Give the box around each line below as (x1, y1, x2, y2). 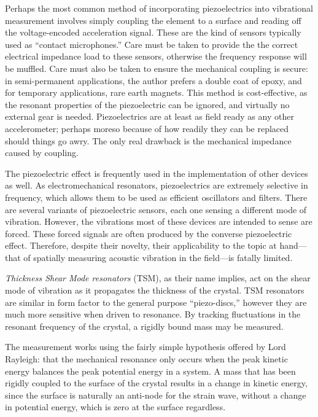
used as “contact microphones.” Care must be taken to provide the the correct (5, 37, 298, 50)
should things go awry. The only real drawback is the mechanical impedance (5, 134, 292, 147)
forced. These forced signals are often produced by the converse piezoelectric (5, 227, 292, 240)
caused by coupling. (5, 146, 79, 159)
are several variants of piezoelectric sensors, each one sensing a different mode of (5, 203, 307, 216)
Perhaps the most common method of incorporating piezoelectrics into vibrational (5, 2, 313, 14)
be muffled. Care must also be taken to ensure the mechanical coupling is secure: (5, 61, 308, 74)
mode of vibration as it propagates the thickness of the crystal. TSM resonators (5, 284, 304, 297)
